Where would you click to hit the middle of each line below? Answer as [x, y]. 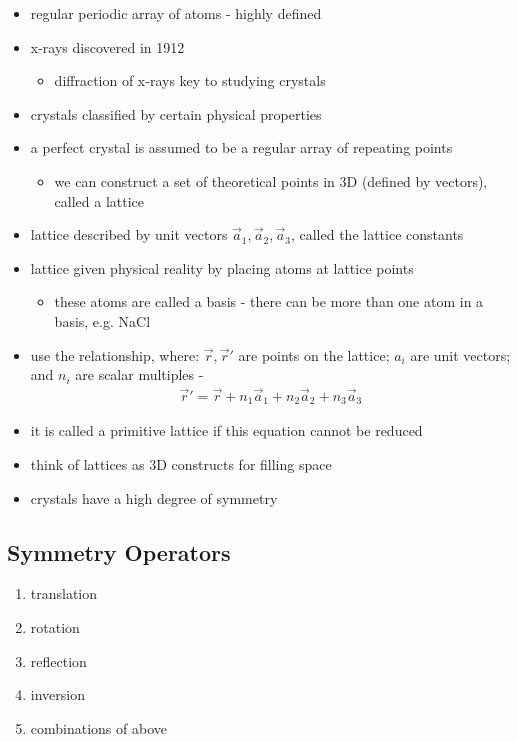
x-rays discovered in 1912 [107, 46]
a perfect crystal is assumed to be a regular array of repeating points [241, 147]
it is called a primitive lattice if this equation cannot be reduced [226, 430]
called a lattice [99, 200]
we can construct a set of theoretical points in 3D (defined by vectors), [271, 180]
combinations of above [98, 727]
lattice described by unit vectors [129, 234]
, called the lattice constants [377, 234]
